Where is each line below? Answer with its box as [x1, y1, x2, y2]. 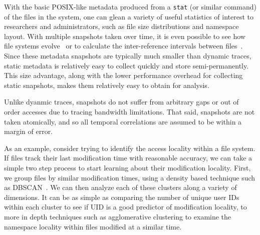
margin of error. [4, 126, 53, 136]
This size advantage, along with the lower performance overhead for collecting [4, 70, 243, 80]
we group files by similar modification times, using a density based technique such [4, 172, 255, 182]
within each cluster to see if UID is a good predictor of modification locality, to [4, 201, 247, 212]
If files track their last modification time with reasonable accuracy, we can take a [4, 152, 252, 163]
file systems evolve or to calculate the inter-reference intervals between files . [4, 40, 243, 51]
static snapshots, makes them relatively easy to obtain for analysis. [4, 79, 209, 90]
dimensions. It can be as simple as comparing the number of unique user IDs [4, 191, 239, 202]
